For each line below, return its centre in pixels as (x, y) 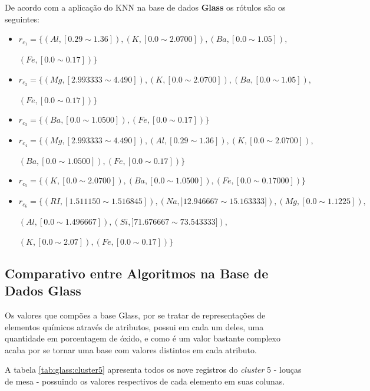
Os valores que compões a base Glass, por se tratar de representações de (135, 315)
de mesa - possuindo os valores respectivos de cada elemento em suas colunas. (145, 381)
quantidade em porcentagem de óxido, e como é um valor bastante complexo (143, 338)
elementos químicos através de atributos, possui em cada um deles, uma (134, 326)
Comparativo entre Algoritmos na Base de (137, 273)
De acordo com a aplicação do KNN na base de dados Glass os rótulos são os (145, 7)
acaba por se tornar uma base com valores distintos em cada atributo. (131, 349)
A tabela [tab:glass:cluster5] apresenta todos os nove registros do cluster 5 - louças (153, 369)
